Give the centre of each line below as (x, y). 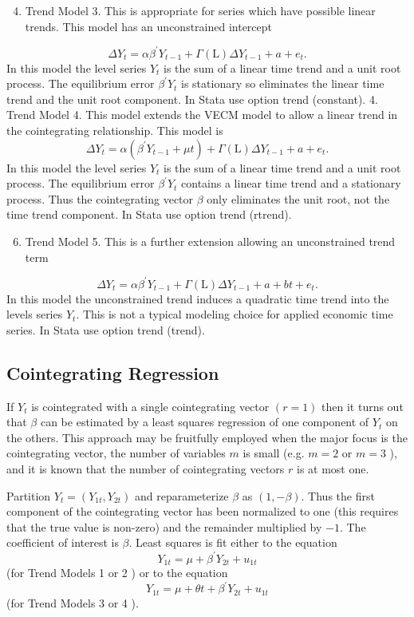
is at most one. (333, 469)
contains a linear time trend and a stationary (291, 183)
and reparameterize (182, 495)
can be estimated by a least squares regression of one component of (205, 422)
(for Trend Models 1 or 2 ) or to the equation (117, 572)
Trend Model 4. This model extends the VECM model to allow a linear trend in (202, 115)
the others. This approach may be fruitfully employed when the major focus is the (207, 437)
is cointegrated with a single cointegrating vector (150, 406)
